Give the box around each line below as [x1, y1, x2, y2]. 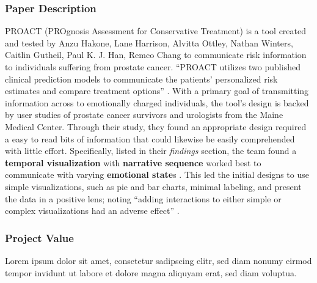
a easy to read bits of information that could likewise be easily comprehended [5, 132, 295, 145]
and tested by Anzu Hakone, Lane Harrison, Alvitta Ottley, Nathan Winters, [5, 36, 293, 49]
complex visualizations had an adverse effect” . [5, 204, 180, 217]
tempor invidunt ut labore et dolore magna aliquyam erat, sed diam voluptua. [5, 266, 297, 279]
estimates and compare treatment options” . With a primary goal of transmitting [5, 84, 309, 97]
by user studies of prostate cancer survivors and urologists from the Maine [5, 108, 283, 121]
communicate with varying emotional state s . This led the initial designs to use [5, 168, 309, 181]
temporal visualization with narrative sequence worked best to [5, 156, 261, 169]
